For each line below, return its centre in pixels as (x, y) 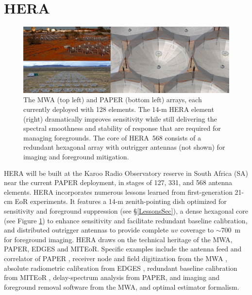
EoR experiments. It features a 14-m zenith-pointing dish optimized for (121, 201)
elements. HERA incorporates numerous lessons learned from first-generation (118, 192)
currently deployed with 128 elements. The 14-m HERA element (119, 109)
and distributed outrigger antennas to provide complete (86, 230)
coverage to (197, 230)
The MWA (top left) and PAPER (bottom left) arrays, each (113, 100)
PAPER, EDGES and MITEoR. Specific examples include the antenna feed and (123, 249)
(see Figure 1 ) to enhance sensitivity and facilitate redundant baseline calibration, (126, 220)
